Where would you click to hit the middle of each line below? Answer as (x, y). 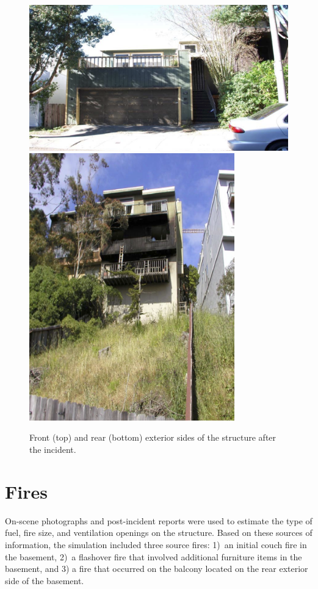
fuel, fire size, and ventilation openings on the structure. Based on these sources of (159, 533)
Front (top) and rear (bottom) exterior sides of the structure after (153, 437)
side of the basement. (45, 580)
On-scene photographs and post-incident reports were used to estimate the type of (159, 520)
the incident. (53, 450)
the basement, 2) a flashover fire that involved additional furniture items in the (154, 556)
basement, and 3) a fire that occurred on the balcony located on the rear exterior (157, 569)
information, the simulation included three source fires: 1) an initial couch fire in (156, 544)
